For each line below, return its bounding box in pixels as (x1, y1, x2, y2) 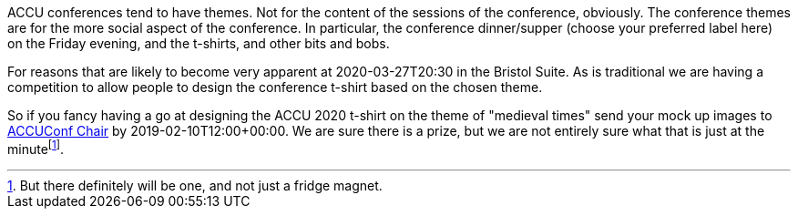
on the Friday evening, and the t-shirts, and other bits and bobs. (7, 36, 390, 51)
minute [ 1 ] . (7, 139, 65, 157)
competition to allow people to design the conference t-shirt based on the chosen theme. (7, 79, 543, 95)
